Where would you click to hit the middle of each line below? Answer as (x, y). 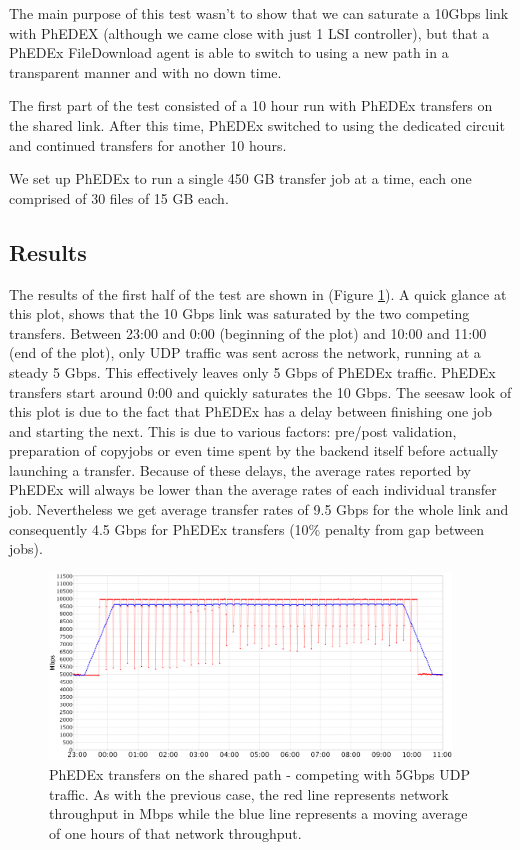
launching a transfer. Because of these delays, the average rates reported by (240, 469)
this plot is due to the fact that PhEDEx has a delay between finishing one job (250, 411)
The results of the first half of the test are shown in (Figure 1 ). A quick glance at (258, 293)
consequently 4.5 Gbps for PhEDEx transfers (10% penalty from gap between (247, 528)
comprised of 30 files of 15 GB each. (119, 197)
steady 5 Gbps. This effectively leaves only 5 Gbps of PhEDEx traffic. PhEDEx (252, 371)
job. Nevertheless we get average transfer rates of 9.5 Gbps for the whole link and (259, 509)
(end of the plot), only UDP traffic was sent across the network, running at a (245, 352)
